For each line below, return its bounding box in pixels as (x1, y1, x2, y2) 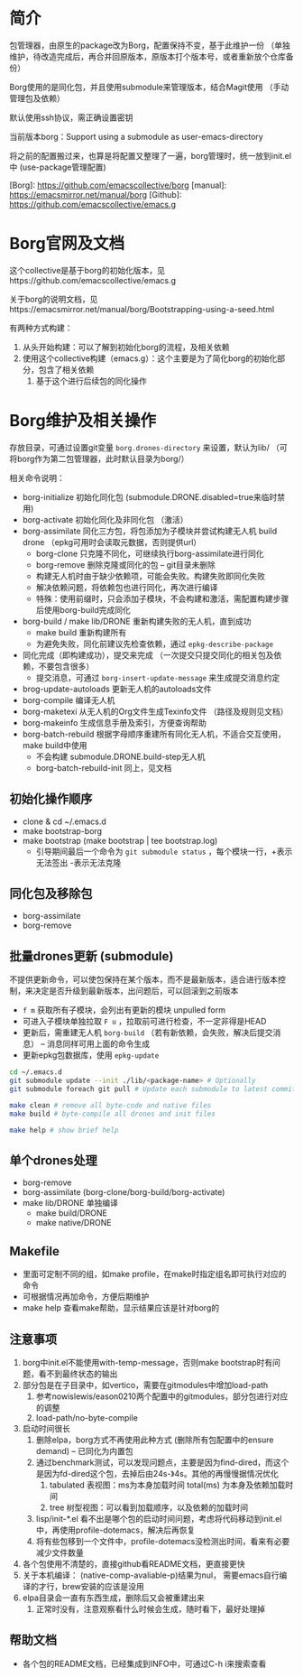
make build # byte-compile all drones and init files (9, 1109, 216, 1118)
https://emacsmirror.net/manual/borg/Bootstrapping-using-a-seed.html (9, 303, 275, 314)
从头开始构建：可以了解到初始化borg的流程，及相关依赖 (22, 341, 230, 352)
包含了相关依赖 (38, 364, 95, 375)
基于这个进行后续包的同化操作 (35, 375, 147, 386)
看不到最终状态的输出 (38, 1368, 118, 1379)
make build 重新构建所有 (35, 626, 127, 637)
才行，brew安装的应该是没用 (38, 1580, 144, 1591)
